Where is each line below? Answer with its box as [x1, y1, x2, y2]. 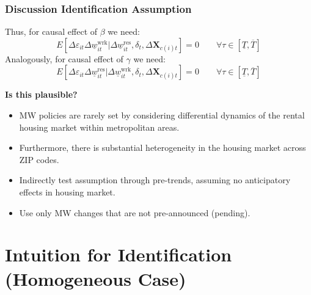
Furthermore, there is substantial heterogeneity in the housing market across [19, 141, 306, 154]
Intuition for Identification [5, 242, 232, 267]
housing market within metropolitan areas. [19, 120, 180, 133]
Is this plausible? [5, 88, 78, 101]
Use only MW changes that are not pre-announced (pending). [19, 206, 251, 219]
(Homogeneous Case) [5, 266, 186, 291]
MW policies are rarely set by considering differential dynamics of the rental [19, 109, 305, 121]
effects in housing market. [19, 185, 115, 198]
